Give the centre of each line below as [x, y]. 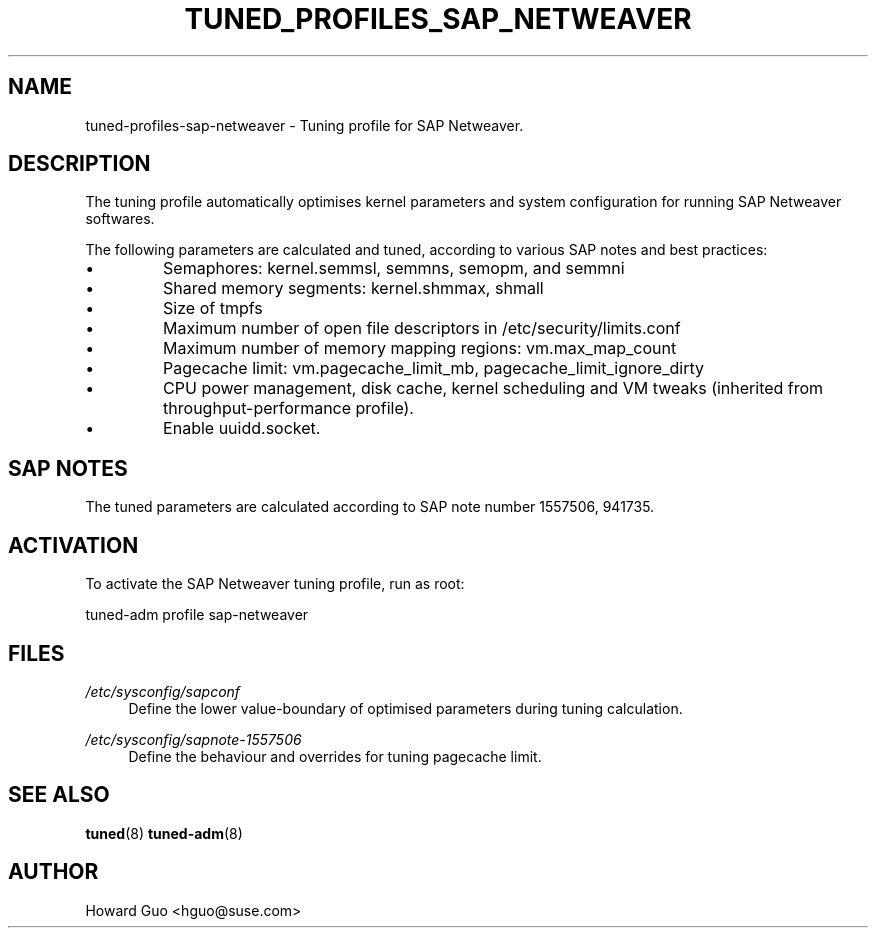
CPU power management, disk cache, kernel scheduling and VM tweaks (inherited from [493, 388]
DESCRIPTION [79, 164]
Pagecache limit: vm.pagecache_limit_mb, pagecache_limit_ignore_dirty [433, 368]
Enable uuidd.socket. [242, 428]
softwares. [120, 219]
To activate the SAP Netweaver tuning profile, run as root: [275, 584]
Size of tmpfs [213, 308]
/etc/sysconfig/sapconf [163, 691]
